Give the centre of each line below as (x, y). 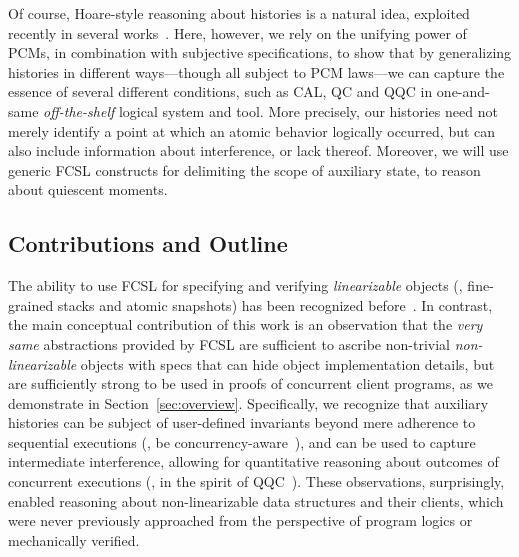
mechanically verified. (74, 539)
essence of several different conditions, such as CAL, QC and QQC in (220, 91)
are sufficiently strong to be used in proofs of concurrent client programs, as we (250, 383)
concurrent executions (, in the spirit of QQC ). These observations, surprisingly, (256, 481)
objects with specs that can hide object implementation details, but (287, 363)
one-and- (463, 91)
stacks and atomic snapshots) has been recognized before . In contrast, (275, 304)
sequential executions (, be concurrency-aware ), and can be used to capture (242, 441)
